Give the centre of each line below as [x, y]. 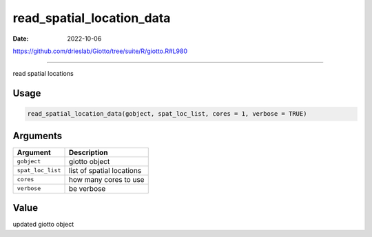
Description [88, 152]
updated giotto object [43, 225]
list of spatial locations [105, 170]
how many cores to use [106, 179]
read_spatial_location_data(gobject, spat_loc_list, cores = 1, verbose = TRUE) [167, 114]
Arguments [38, 135]
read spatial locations [43, 74]
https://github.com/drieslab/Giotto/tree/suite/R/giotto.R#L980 [100, 51]
